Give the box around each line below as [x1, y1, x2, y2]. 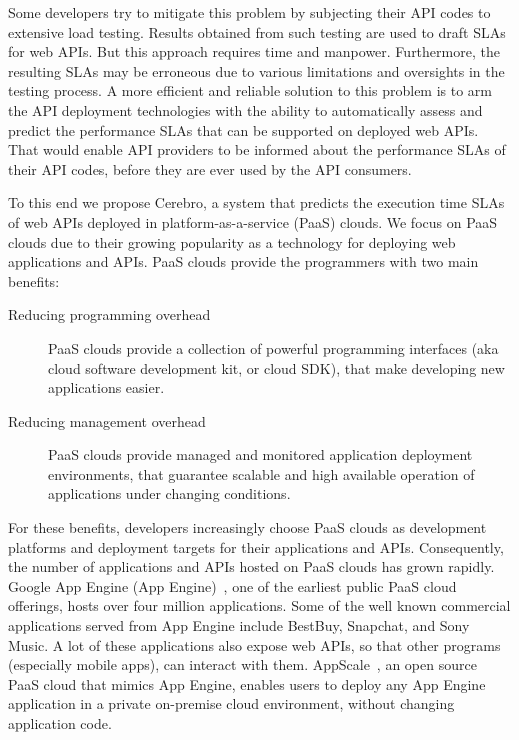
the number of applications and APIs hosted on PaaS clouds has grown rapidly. [8, 556, 495, 577]
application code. [8, 713, 112, 733]
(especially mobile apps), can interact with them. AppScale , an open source [8, 654, 477, 675]
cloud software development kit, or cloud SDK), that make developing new [48, 357, 505, 378]
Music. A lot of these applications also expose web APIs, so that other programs [8, 634, 501, 655]
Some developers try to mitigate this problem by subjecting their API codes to [8, 2, 491, 22]
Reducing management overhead [8, 410, 206, 431]
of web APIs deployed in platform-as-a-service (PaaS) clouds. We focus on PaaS [8, 211, 498, 232]
